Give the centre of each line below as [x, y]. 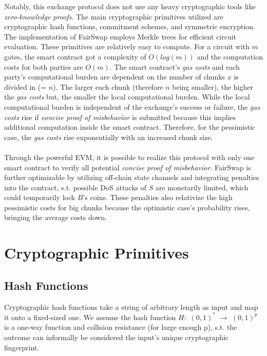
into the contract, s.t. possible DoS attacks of [75, 187]
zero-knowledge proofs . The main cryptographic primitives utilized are [114, 16]
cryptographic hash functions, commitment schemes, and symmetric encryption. [130, 26]
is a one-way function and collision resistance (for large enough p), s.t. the [121, 327]
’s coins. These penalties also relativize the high [158, 197]
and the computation [230, 56]
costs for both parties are [44, 66]
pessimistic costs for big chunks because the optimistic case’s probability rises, [127, 207]
